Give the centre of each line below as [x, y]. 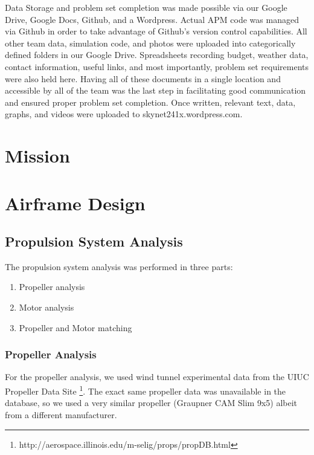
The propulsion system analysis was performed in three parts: [119, 266]
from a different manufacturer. [61, 414]
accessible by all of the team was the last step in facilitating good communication [155, 90]
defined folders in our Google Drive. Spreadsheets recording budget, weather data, [157, 55]
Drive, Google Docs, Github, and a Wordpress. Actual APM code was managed [152, 19]
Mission [37, 156]
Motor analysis [46, 307]
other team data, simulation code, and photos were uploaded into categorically [150, 43]
